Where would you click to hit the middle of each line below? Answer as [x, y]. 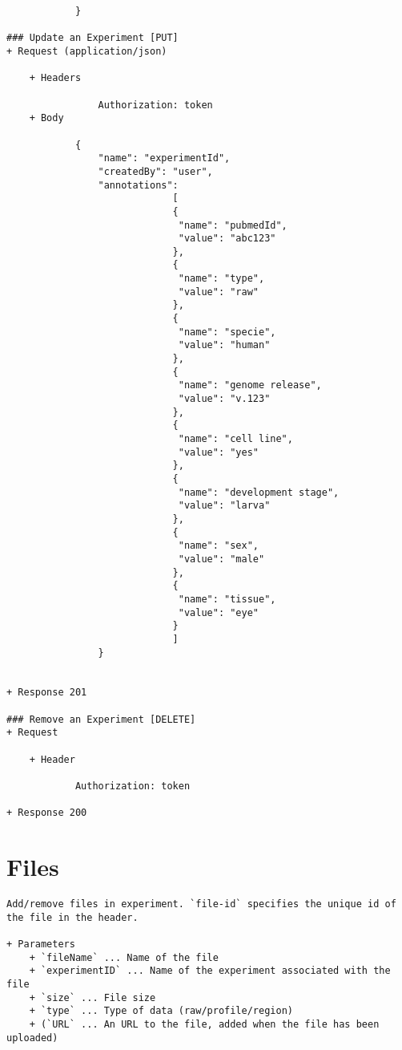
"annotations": [138, 185]
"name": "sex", [218, 546]
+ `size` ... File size [92, 997]
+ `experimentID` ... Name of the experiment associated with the [210, 971]
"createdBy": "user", [155, 171]
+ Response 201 [47, 693]
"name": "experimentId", [164, 158]
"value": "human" [224, 345]
